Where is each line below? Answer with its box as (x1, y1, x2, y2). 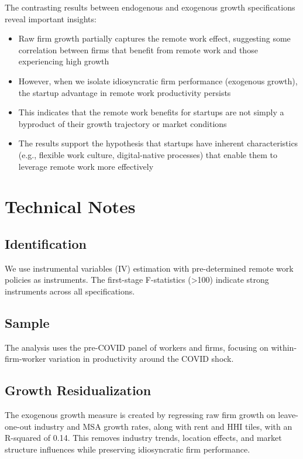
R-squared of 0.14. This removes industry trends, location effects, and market (5, 431, 282, 444)
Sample (5, 313, 50, 331)
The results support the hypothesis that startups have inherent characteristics (18, 137, 298, 149)
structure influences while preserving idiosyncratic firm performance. (5, 443, 250, 455)
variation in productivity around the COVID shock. (49, 352, 234, 365)
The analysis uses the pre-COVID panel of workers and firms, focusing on (5, 341, 268, 353)
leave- (278, 409, 298, 421)
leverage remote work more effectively (18, 160, 154, 172)
